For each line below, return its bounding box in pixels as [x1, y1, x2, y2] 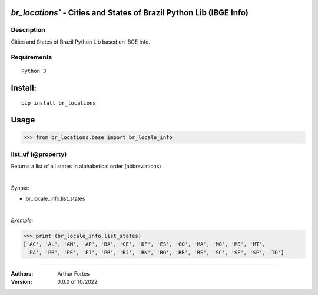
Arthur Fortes [57, 270, 90, 277]
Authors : [11, 270, 34, 277]
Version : [11, 278, 32, 285]
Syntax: [11, 184, 29, 191]
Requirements [11, 53, 52, 61]
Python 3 [21, 68, 47, 74]
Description [11, 26, 45, 34]
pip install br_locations [21, 100, 97, 107]
